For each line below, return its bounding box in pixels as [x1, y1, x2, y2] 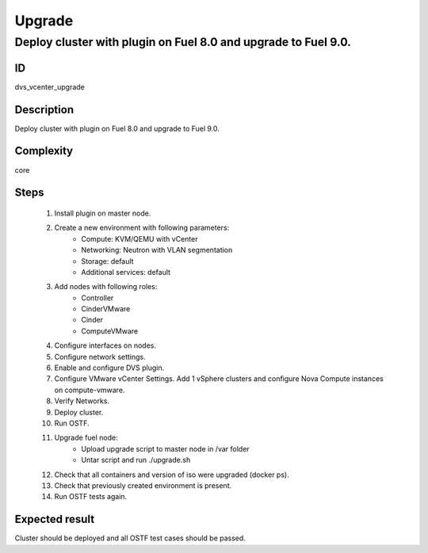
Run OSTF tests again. [54, 492, 128, 502]
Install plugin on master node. [54, 208, 151, 218]
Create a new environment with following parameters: [54, 223, 230, 233]
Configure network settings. [54, 352, 146, 361]
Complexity [14, 144, 74, 158]
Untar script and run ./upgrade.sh [81, 456, 191, 465]
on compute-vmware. [54, 385, 125, 395]
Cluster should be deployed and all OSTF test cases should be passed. [14, 533, 246, 543]
